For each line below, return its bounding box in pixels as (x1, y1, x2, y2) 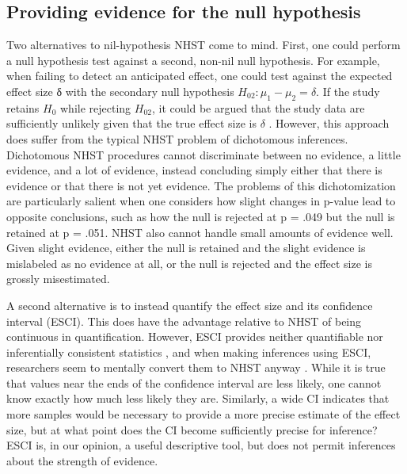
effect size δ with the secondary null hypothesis (6, 82, 234, 99)
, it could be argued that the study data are (151, 99, 365, 116)
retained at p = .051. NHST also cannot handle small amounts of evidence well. (6, 224, 394, 240)
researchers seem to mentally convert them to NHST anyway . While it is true (6, 359, 386, 376)
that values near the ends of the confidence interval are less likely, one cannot (6, 374, 382, 391)
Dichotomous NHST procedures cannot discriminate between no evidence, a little (6, 146, 401, 162)
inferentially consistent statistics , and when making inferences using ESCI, (6, 343, 371, 360)
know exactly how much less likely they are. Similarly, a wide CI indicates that (6, 390, 390, 407)
